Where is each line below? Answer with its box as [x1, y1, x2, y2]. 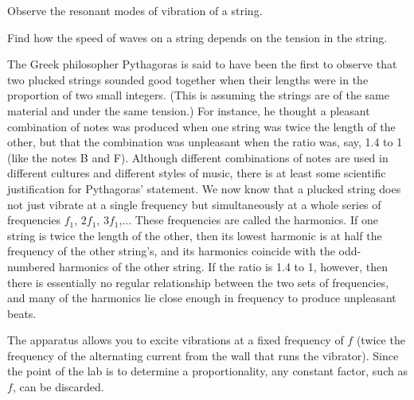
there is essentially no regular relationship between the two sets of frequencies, [7, 274, 389, 290]
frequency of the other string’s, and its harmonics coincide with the [7, 243, 335, 259]
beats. [7, 305, 37, 321]
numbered [7, 258, 56, 274]
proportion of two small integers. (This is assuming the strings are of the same [7, 87, 389, 103]
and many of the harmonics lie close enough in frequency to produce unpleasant [7, 289, 396, 306]
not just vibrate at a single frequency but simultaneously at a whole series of [7, 196, 381, 212]
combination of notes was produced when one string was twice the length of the [7, 118, 396, 134]
